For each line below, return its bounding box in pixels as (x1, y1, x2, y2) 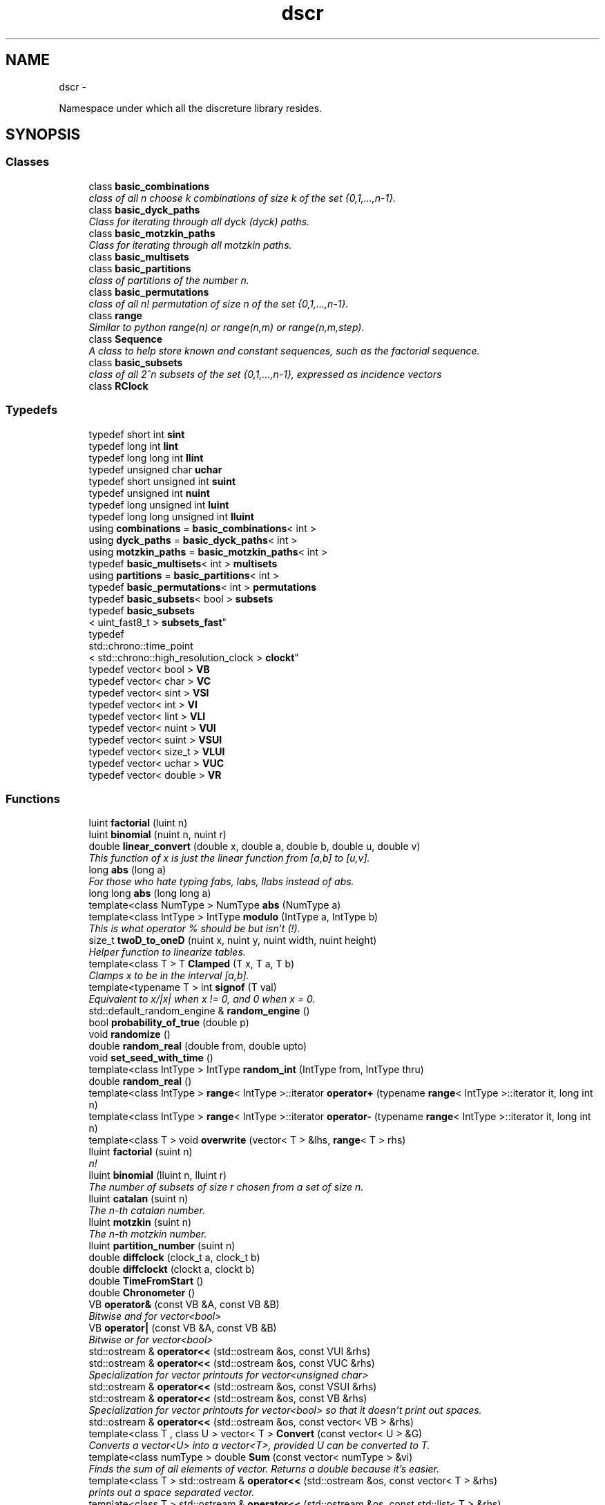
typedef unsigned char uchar (88, 463, 222, 475)
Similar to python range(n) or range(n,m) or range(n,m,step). (88, 321, 365, 333)
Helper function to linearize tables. (88, 946, 246, 958)
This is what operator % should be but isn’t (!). (88, 922, 300, 935)
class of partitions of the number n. (88, 274, 249, 286)
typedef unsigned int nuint (88, 486, 210, 499)
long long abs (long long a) (88, 887, 211, 900)
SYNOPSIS (6, 126, 81, 144)
